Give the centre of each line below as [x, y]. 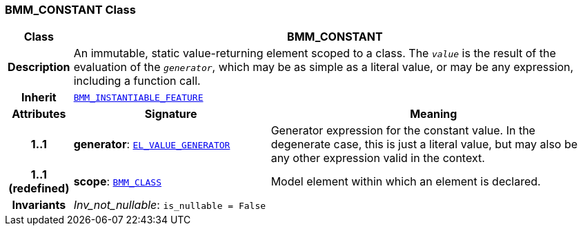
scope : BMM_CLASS [118, 182]
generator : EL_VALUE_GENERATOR [152, 144]
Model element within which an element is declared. [406, 182]
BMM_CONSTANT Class [70, 10]
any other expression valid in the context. [378, 158]
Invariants [39, 205]
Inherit [39, 98]
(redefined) [39, 189]
